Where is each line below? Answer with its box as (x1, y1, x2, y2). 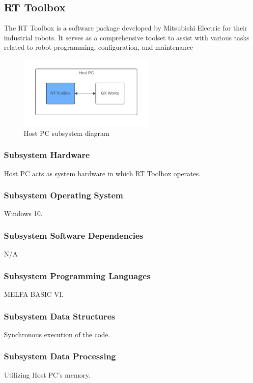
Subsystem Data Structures (4, 310, 115, 322)
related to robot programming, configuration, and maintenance (4, 42, 193, 52)
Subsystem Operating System (4, 189, 123, 201)
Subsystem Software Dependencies (4, 229, 143, 241)
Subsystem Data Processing (4, 350, 116, 362)
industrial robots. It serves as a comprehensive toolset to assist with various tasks (4, 32, 250, 42)
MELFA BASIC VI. (4, 289, 64, 299)
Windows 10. (4, 208, 43, 219)
